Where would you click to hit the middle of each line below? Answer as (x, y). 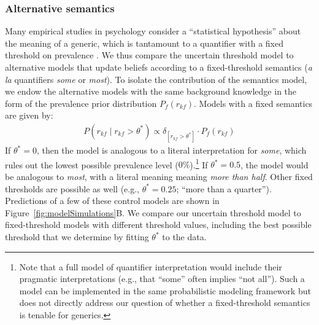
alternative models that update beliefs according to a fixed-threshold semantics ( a (159, 67)
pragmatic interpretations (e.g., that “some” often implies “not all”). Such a (162, 279)
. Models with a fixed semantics (253, 103)
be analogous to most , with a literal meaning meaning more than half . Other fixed (159, 177)
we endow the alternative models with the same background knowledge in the (151, 91)
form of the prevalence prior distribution (81, 103)
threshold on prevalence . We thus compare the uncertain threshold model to (149, 55)
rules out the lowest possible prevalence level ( (92, 164)
